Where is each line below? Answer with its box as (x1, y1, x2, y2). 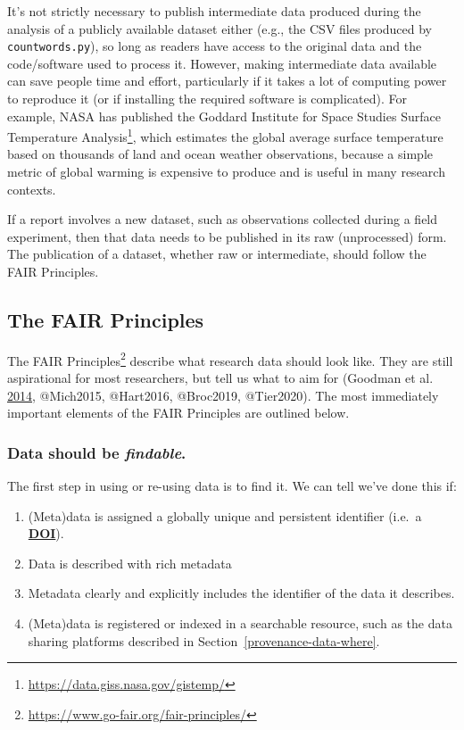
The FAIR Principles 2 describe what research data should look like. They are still (7, 348, 453, 369)
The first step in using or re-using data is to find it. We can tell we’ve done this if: (7, 477, 457, 495)
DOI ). (28, 524, 64, 543)
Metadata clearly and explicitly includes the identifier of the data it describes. (28, 584, 455, 602)
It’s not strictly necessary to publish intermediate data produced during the (7, 2, 421, 20)
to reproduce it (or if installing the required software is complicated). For (7, 89, 407, 108)
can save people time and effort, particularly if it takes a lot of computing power (7, 71, 447, 90)
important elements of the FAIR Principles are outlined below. (7, 403, 350, 422)
